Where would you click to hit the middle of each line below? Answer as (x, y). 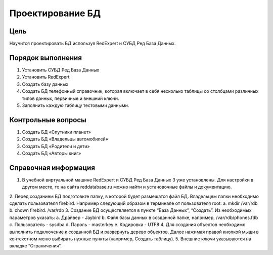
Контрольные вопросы (48, 120)
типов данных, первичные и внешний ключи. (71, 98)
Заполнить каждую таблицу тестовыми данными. (76, 105)
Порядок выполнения (45, 58)
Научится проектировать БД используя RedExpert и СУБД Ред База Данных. (93, 44)
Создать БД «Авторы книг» (52, 153)
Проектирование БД (55, 13)
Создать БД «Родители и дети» (56, 146)
